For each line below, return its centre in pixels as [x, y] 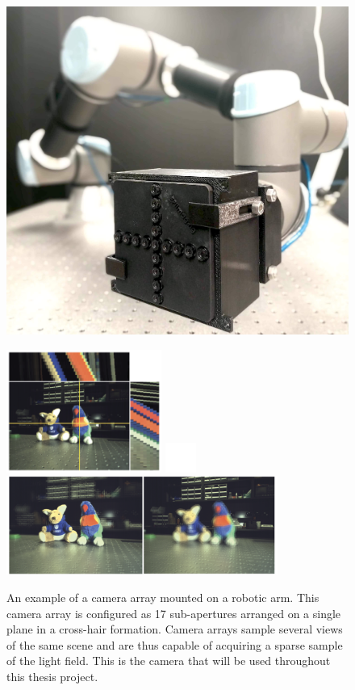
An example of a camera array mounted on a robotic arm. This [163, 597]
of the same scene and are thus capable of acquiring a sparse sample [175, 644]
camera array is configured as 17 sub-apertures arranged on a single [174, 613]
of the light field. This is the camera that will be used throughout [169, 661]
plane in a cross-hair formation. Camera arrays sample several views [175, 629]
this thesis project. [52, 676]
